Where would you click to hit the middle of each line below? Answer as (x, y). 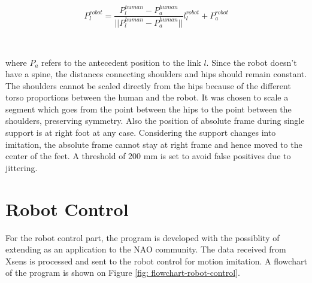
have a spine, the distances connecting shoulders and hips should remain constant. (156, 74)
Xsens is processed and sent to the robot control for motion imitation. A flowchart (156, 261)
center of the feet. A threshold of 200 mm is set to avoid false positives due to (148, 156)
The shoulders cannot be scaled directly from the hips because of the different (148, 85)
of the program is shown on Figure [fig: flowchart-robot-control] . (123, 273)
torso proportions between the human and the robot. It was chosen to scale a (147, 97)
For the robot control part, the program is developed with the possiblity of (143, 237)
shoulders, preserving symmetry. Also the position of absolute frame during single (155, 121)
